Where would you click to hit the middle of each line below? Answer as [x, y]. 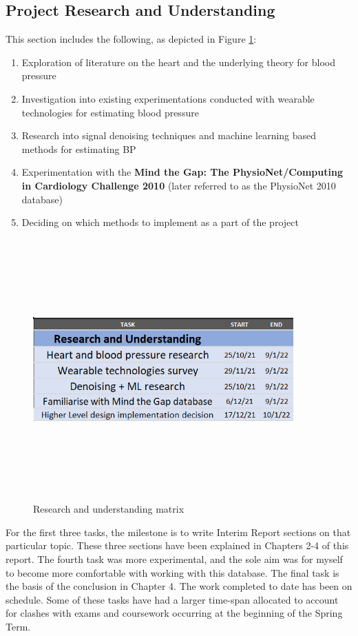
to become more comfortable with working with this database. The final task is [172, 572]
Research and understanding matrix [109, 509]
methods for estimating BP [79, 148]
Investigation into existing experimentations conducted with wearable [168, 98]
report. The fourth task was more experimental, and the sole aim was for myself [174, 559]
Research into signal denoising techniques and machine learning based [169, 135]
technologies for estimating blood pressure [110, 112]
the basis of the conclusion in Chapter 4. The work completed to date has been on [179, 586]
